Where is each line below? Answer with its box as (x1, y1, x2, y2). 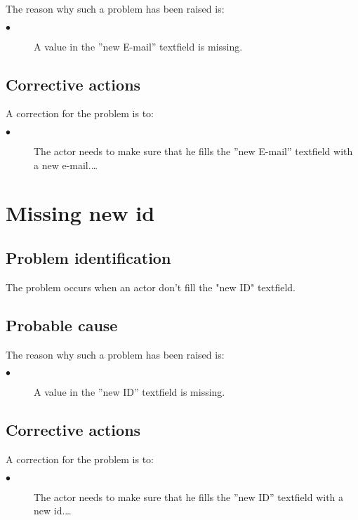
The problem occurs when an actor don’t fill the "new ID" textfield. (6, 279, 296, 294)
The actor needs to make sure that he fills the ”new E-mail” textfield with (34, 143, 353, 158)
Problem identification (6, 246, 171, 268)
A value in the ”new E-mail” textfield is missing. (34, 39, 243, 53)
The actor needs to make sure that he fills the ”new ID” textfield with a (34, 489, 344, 504)
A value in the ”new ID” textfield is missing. (34, 385, 225, 399)
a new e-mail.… (34, 157, 98, 172)
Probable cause (6, 314, 118, 335)
